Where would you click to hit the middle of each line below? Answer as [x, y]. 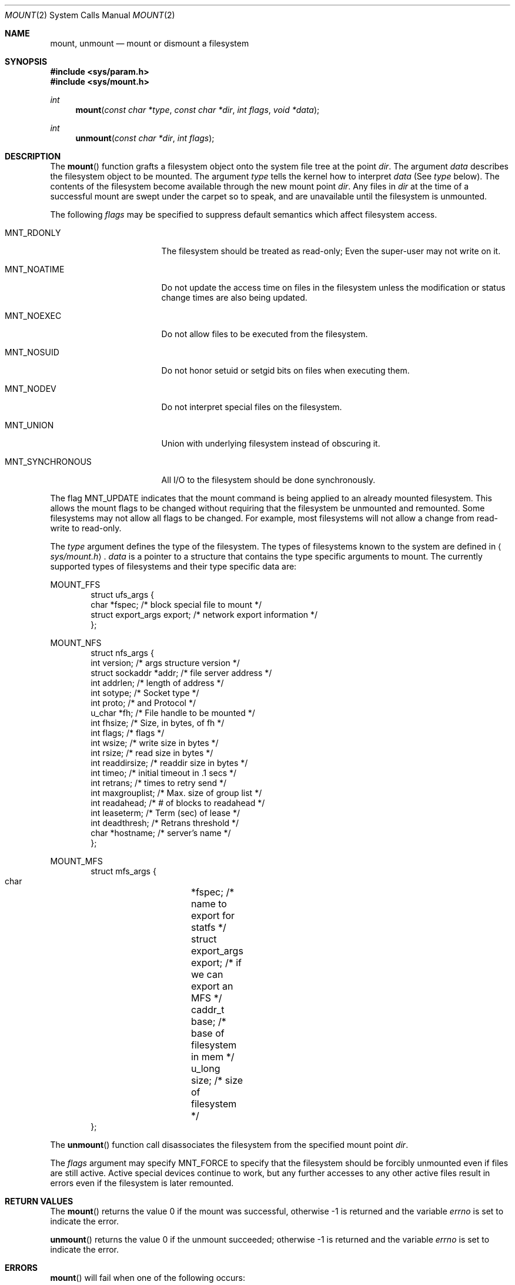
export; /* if [216, 963]
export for [213, 916]
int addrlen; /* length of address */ [157, 683]
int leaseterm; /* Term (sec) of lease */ [165, 813]
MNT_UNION [29, 425]
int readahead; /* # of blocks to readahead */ [178, 803]
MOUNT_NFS [76, 643]
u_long [205, 1068]
